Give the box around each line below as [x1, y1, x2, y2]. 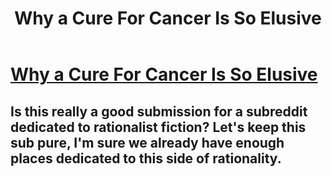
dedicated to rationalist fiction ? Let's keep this [10, 118, 307, 136]
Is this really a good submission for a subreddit [10, 103, 308, 120]
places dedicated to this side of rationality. [10, 150, 282, 167]
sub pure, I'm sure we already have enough [10, 134, 285, 151]
